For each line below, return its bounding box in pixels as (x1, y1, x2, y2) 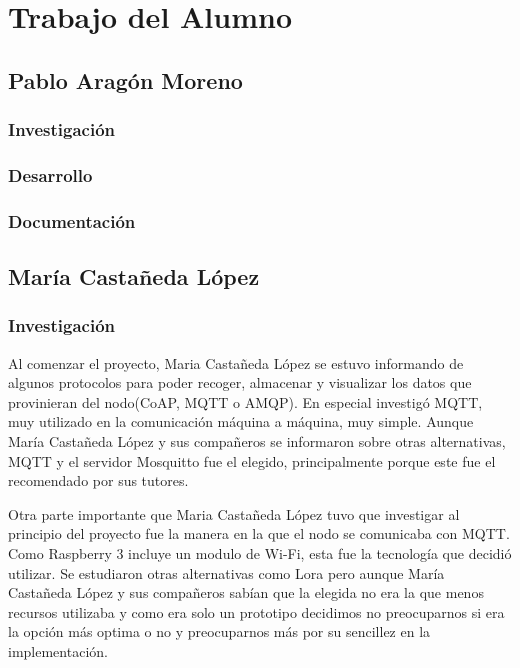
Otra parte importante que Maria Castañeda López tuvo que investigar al (8, 503, 460, 524)
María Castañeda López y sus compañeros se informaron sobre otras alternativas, (8, 431, 506, 452)
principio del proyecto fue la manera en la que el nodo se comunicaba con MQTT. (8, 523, 510, 544)
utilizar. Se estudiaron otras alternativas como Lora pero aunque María (8, 562, 445, 583)
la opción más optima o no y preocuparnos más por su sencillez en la (8, 621, 431, 642)
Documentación (8, 208, 136, 233)
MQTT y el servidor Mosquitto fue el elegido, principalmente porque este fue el (8, 450, 496, 471)
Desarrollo (8, 162, 93, 187)
